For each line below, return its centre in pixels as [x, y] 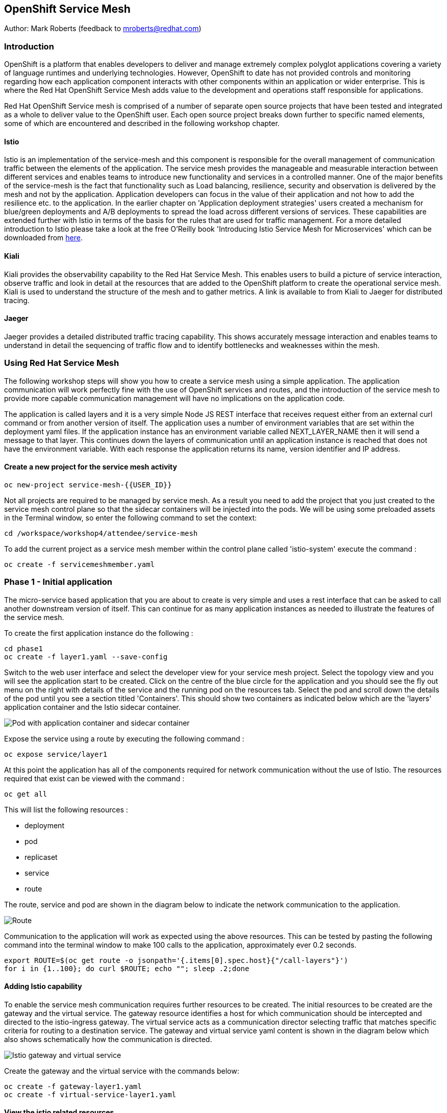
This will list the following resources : [66, 809]
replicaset [41, 857]
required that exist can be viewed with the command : [94, 778]
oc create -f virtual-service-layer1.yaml [90, 1094]
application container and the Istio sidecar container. [92, 707]
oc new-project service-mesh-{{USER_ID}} [88, 485]
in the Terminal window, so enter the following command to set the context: [131, 517]
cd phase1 [23, 648]
